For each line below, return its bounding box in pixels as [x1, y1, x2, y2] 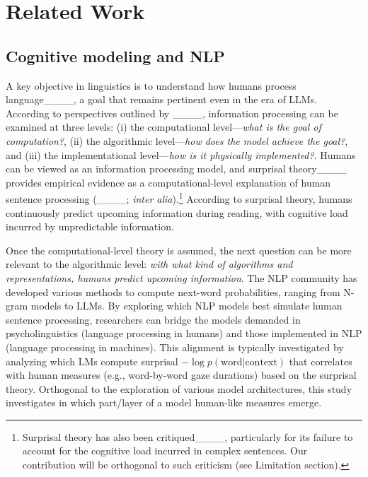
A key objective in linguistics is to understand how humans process [6, 78, 297, 93]
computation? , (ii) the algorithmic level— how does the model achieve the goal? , [6, 133, 348, 148]
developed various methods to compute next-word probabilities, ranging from [6, 284, 340, 299]
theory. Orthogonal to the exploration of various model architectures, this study [6, 381, 352, 396]
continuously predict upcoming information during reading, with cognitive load [6, 205, 348, 220]
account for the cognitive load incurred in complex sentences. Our [22, 443, 308, 458]
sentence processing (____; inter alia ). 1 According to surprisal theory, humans [6, 189, 352, 206]
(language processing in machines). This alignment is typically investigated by [6, 339, 344, 354]
